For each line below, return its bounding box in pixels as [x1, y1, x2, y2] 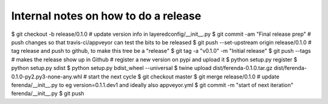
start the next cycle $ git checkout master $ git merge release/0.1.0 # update [88, 73, 279, 80]
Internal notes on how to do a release [11, 9, 202, 23]
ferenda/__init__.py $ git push [11, 90, 84, 97]
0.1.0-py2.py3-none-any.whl [11, 73, 82, 80]
